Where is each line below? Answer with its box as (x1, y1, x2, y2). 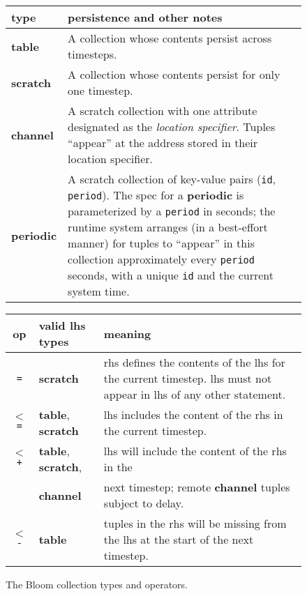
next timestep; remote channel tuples (103, 479, 290, 495)
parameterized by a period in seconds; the (68, 203, 276, 219)
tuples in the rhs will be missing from (103, 515, 287, 531)
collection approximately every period (68, 251, 255, 267)
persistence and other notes (68, 9, 223, 25)
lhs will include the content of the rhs (103, 443, 287, 459)
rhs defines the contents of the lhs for (103, 354, 285, 370)
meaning (103, 325, 151, 342)
